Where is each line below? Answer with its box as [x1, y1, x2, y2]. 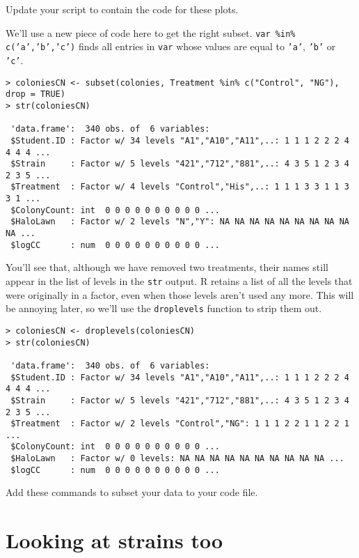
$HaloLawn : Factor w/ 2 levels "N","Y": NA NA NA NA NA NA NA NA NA [10, 217, 349, 227]
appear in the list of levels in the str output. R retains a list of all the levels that [6, 274, 353, 288]
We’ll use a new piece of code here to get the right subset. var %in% [6, 25, 296, 40]
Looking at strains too [6, 526, 223, 555]
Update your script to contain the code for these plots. [6, 2, 239, 16]
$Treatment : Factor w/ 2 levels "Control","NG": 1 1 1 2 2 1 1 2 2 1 [10, 419, 349, 429]
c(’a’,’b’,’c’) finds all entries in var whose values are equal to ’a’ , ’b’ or [6, 39, 336, 54]
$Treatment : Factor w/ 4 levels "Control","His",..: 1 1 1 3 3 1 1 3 [10, 182, 349, 192]
